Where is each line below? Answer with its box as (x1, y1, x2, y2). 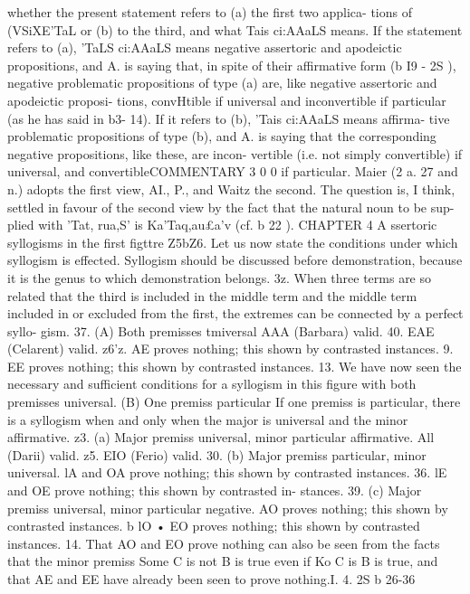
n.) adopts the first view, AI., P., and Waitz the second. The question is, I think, (7, 179, 456, 198)
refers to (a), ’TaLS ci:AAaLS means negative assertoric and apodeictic (7, 38, 402, 57)
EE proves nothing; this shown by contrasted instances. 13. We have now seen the (7, 356, 462, 375)
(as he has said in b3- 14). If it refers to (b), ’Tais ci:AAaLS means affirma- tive (7, 108, 450, 127)
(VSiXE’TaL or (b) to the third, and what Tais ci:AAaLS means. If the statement (7, 20, 463, 39)
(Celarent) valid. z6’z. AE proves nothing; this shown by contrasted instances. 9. (7, 339, 454, 358)
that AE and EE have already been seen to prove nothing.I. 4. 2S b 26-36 (7, 570, 416, 588)
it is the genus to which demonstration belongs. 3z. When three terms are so (7, 268, 432, 287)
